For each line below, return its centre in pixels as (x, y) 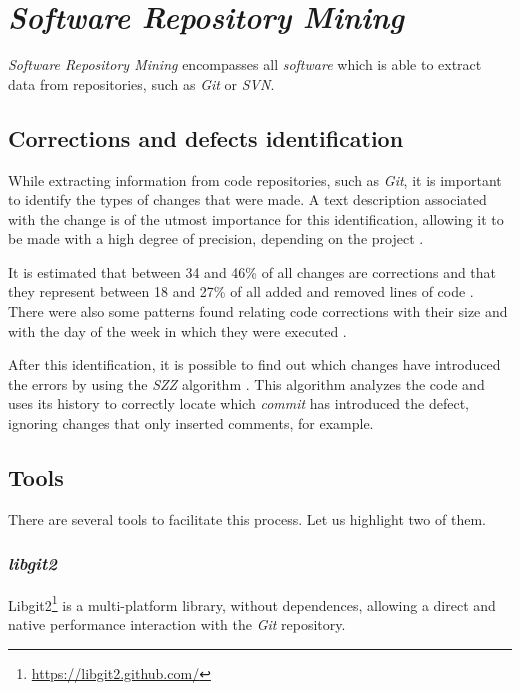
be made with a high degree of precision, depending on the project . (216, 238)
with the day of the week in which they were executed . (177, 330)
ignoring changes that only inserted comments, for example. (191, 423)
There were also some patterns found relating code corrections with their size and (258, 311)
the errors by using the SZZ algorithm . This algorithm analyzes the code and (246, 383)
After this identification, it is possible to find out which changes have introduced (254, 364)
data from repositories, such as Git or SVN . (141, 83)
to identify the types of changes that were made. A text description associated (247, 199)
